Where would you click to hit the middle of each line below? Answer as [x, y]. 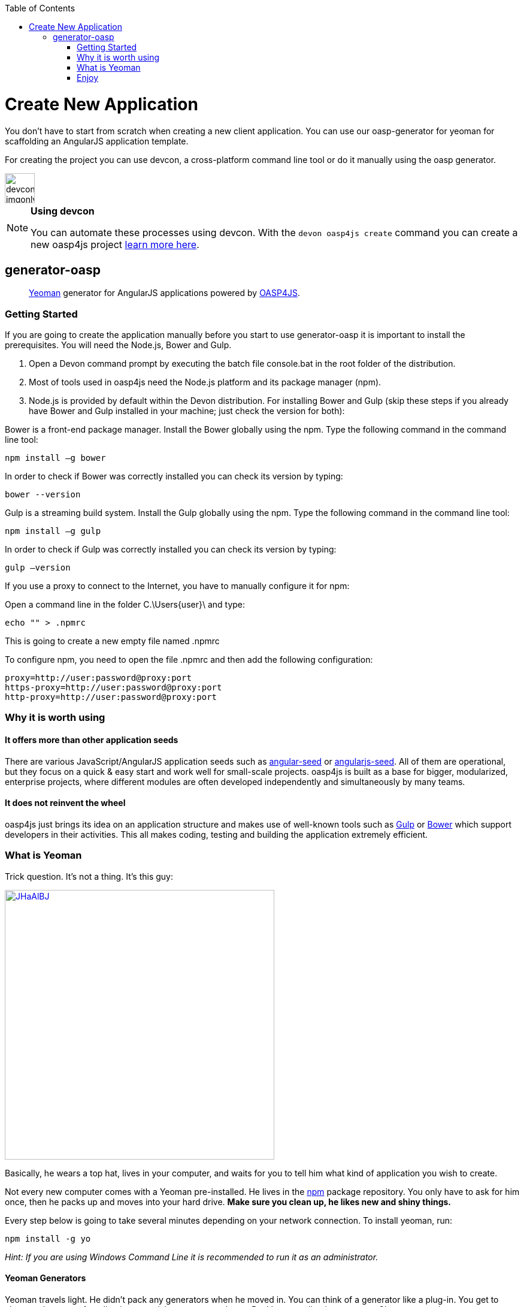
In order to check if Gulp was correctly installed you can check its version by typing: [171, 550]
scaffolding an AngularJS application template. [97, 141]
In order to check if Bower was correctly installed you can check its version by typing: [174, 476]
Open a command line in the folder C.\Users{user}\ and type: [125, 605]
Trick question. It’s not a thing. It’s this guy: [89, 876]
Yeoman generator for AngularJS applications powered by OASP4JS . [165, 293]
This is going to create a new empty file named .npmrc [112, 641]
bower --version [43, 495]
